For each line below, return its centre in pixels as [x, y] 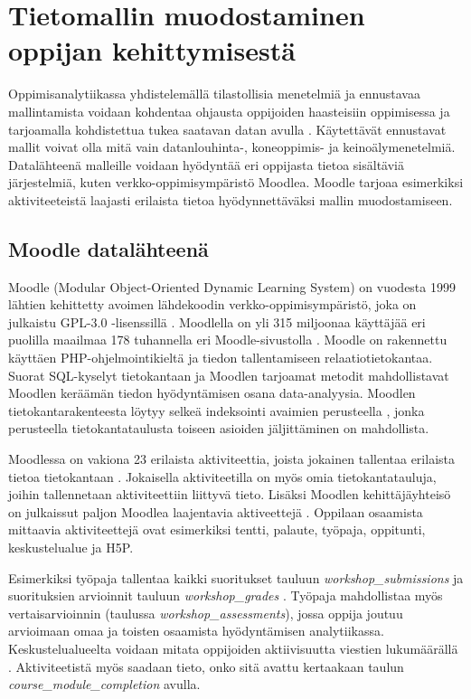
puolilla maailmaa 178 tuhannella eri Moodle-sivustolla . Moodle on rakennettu [228, 340]
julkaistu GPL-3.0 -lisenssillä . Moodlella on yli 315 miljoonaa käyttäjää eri [217, 321]
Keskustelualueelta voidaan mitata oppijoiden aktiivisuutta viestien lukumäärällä [233, 648]
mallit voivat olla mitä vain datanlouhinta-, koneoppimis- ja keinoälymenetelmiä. [232, 147]
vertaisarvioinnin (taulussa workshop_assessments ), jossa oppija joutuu [206, 613]
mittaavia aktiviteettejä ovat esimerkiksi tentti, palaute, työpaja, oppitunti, [217, 529]
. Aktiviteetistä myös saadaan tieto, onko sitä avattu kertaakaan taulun [206, 666]
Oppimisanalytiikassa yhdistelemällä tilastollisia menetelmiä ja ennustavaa [214, 94]
